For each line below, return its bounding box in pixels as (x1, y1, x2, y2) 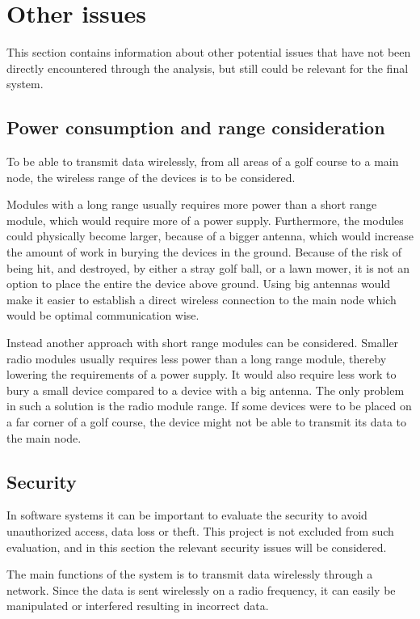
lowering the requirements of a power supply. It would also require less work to (6, 366, 397, 383)
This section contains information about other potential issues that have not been (6, 44, 411, 61)
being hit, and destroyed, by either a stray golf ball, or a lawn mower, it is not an (6, 259, 409, 276)
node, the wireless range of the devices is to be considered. (6, 168, 296, 185)
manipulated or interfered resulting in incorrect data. (6, 597, 269, 614)
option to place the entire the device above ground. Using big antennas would (6, 275, 391, 292)
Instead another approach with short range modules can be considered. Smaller (6, 334, 399, 351)
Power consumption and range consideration (6, 115, 385, 140)
